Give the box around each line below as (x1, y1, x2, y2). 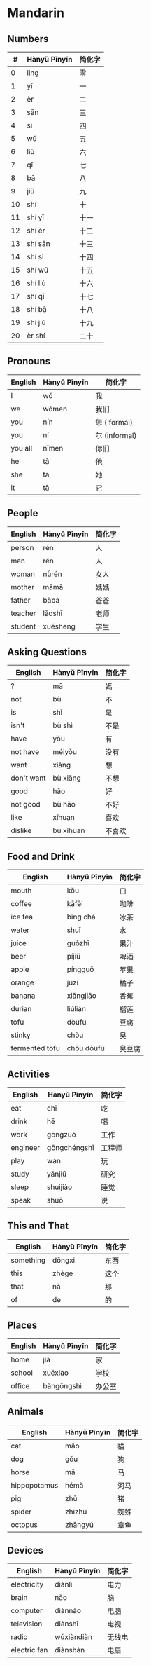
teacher (10, 608, 36, 618)
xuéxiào (43, 1368, 69, 1378)
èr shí (27, 331, 45, 341)
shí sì (27, 252, 44, 261)
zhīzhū (65, 1507, 87, 1516)
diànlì (55, 1580, 73, 1589)
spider (10, 1507, 32, 1516)
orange (10, 978, 35, 987)
